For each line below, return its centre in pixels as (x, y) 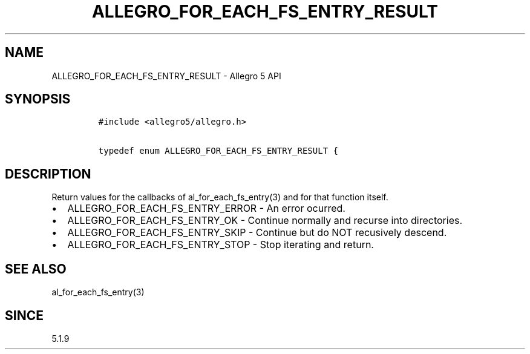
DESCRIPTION (48, 174)
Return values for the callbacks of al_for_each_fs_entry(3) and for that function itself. (220, 197)
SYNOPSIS (38, 99)
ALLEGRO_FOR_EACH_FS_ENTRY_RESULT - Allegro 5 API (166, 76)
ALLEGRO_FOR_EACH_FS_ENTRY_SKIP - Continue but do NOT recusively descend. (257, 233)
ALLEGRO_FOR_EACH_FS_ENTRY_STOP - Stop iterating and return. (221, 245)
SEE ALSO (36, 269)
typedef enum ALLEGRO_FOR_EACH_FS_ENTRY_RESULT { (218, 151)
